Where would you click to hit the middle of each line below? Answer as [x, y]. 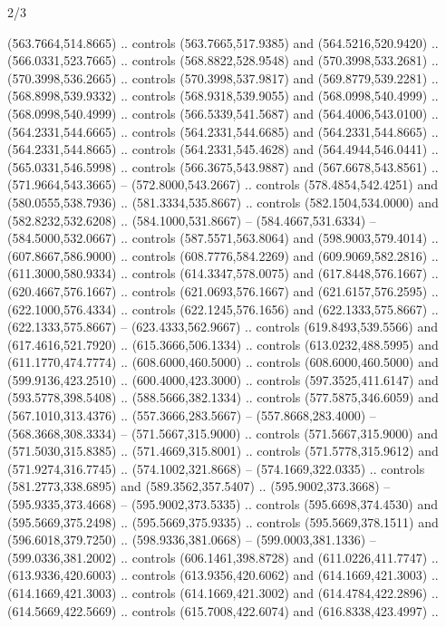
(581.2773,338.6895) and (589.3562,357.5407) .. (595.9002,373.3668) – [199, 486]
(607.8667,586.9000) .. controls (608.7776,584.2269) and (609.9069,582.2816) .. [223, 255]
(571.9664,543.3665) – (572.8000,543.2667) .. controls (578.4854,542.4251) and [223, 184]
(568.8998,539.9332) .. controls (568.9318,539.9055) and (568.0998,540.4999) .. [223, 96]
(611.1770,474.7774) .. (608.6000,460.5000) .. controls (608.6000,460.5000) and [223, 362]
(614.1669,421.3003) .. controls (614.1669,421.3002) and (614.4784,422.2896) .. [223, 593]
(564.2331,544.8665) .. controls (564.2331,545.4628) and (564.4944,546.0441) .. [223, 149]
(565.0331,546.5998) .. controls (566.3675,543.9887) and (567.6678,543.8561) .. [223, 166]
